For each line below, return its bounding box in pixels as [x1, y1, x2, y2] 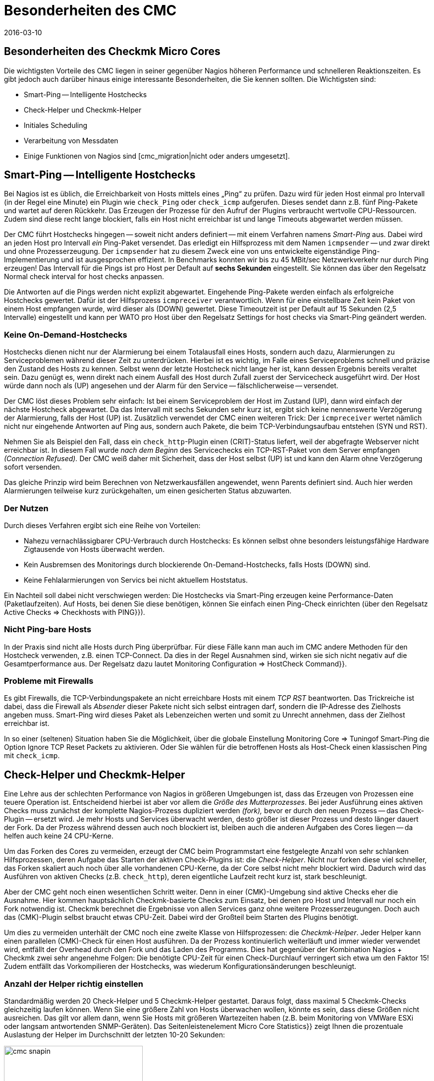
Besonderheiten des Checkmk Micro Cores [4, 45, 220, 58]
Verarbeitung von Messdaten [24, 136, 118, 145]
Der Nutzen [4, 503, 49, 513]
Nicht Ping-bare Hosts [4, 624, 92, 635]
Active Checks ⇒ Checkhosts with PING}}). [4, 607, 145, 616]
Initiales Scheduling [24, 120, 88, 129]
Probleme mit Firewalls [4, 676, 94, 686]
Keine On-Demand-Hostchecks [4, 329, 127, 340]
